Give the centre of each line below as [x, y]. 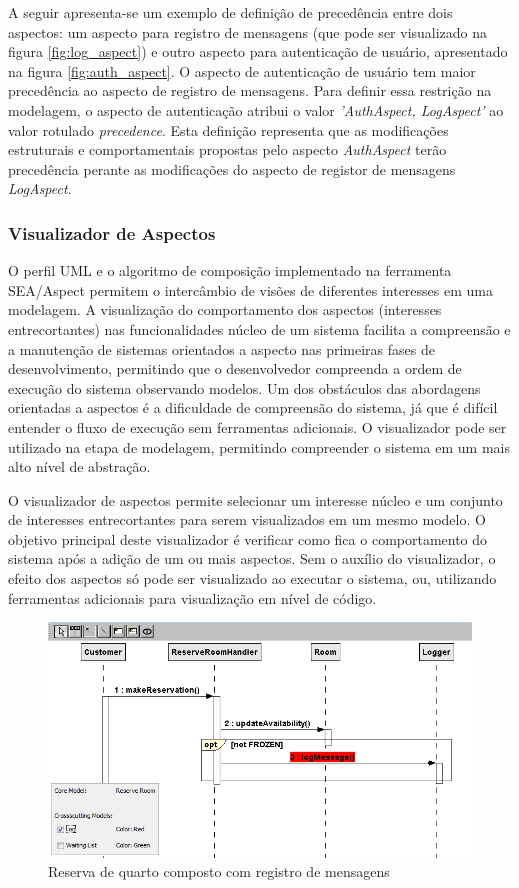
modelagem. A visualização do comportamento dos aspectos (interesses [225, 309]
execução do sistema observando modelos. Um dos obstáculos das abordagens [244, 387]
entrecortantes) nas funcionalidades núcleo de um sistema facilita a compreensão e [259, 328]
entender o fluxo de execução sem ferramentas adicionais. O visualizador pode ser [257, 426]
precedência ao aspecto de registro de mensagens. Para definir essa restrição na [250, 90]
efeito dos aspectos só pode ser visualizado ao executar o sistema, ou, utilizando [252, 578]
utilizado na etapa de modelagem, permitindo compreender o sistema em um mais [259, 446]
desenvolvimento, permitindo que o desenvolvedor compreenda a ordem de [235, 368]
